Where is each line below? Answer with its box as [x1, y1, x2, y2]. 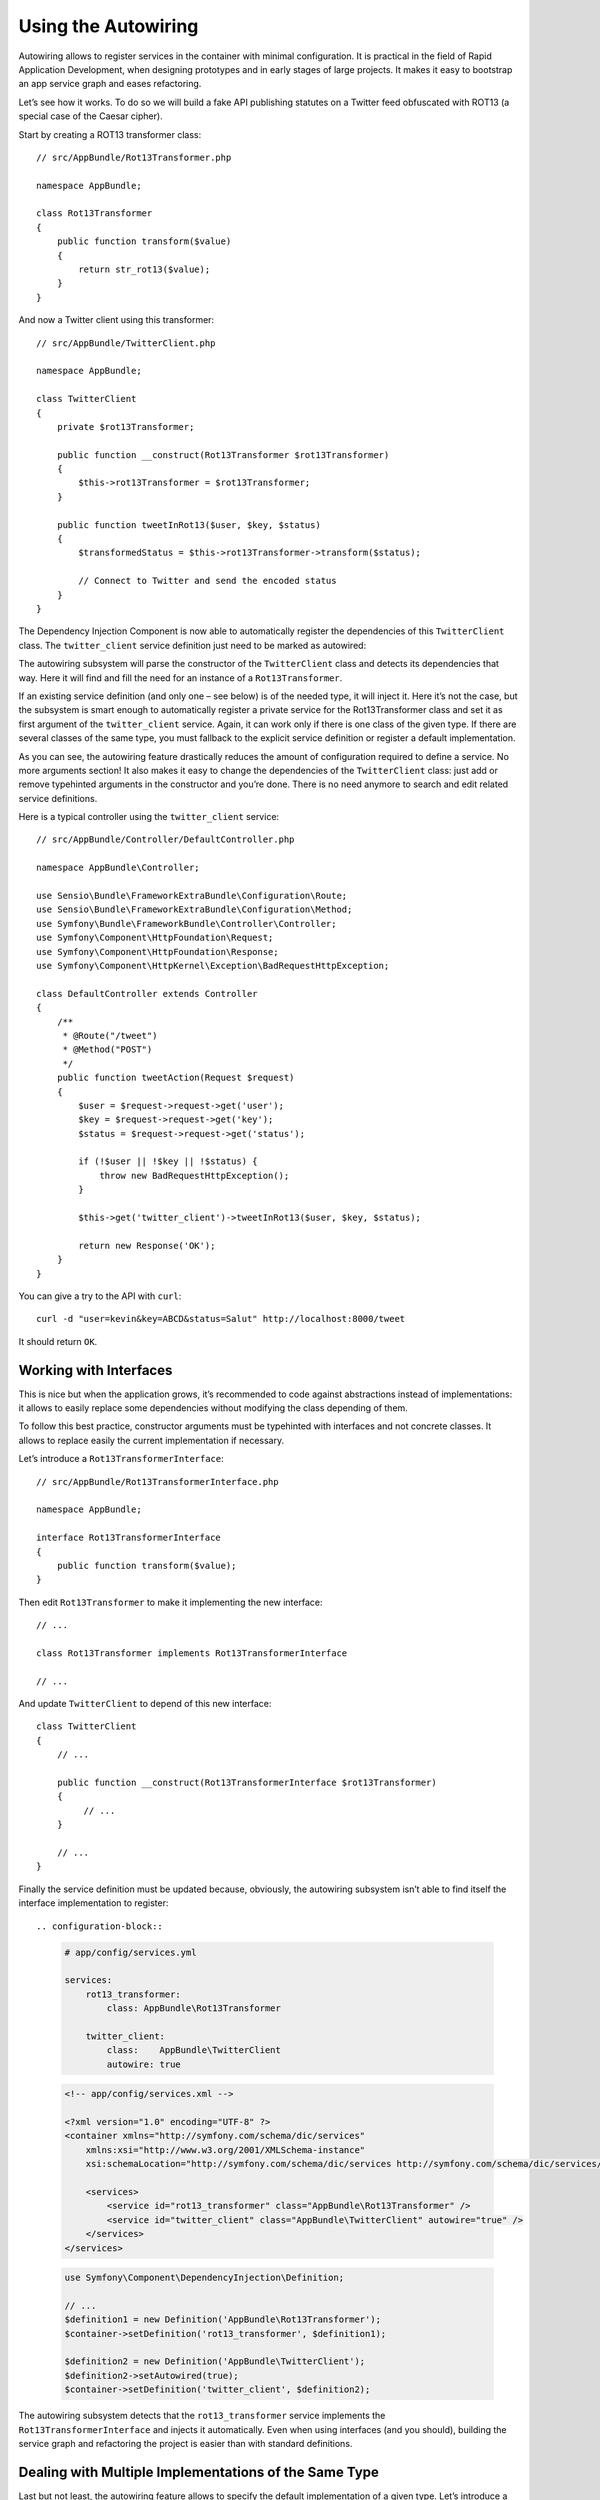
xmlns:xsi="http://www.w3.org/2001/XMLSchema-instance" [85, 2144, 366, 2155]
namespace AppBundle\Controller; [36, 862, 200, 874]
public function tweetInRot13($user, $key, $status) [56, 519, 322, 530]
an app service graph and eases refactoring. [18, 78, 202, 90]
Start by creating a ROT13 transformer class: [18, 128, 202, 140]
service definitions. [18, 792, 98, 804]
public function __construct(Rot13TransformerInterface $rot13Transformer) [56, 1777, 437, 1789]
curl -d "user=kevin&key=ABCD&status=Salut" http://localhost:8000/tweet [36, 1313, 406, 1325]
